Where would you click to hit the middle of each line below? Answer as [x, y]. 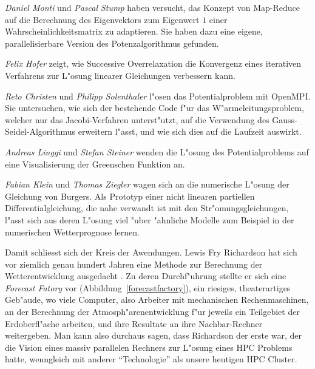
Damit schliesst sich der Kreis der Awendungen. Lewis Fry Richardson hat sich [151, 252]
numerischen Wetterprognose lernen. [72, 232]
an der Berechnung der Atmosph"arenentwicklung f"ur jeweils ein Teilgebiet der [152, 312]
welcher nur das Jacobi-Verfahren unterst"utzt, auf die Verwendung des [137, 119]
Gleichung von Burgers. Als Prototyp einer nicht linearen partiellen [130, 196]
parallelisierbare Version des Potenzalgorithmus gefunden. [112, 43]
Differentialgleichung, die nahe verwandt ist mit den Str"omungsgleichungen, [147, 208]
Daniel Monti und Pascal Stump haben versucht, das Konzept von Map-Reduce [152, 7]
